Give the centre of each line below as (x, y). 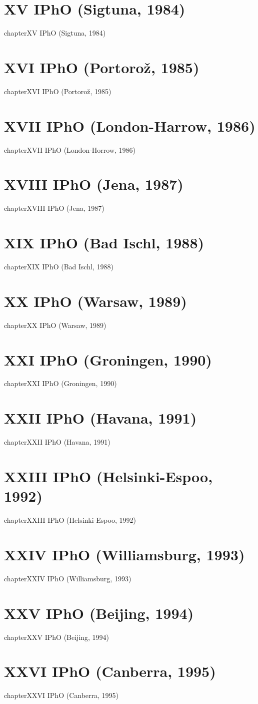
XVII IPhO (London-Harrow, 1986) (130, 125)
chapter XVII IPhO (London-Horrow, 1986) (70, 149)
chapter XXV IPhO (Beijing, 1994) (57, 637)
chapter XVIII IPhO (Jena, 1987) (54, 208)
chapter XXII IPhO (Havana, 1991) (57, 442)
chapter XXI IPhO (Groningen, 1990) (60, 383)
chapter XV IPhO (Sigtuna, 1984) (55, 33)
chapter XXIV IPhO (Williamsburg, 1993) (68, 578)
